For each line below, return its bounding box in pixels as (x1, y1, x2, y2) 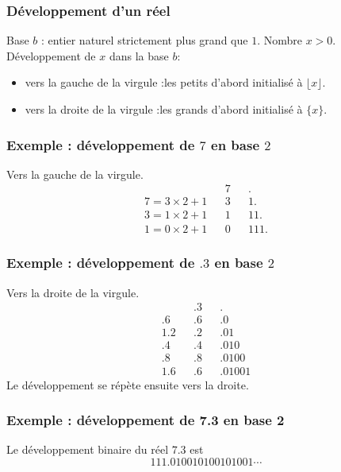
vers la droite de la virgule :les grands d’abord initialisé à (25, 101, 303, 117)
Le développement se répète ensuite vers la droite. (6, 376, 249, 393)
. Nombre (257, 32, 302, 48)
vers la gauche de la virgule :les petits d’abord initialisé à (25, 74, 303, 91)
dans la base (109, 47, 169, 64)
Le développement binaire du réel (6, 441, 169, 458)
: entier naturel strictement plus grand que (40, 32, 248, 48)
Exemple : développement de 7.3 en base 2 (6, 410, 285, 430)
